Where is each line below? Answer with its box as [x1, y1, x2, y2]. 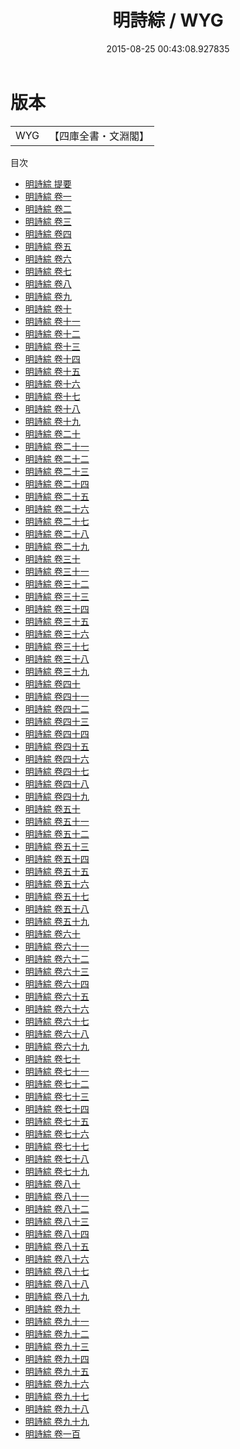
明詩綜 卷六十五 [24, 990, 90, 1002]
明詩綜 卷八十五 [24, 1240, 90, 1252]
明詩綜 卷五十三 [24, 840, 90, 852]
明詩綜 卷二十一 [24, 440, 90, 452]
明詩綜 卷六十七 [24, 1015, 90, 1027]
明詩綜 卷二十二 [24, 452, 90, 465]
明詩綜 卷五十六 [24, 877, 90, 890]
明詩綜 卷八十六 [24, 1252, 90, 1265]
